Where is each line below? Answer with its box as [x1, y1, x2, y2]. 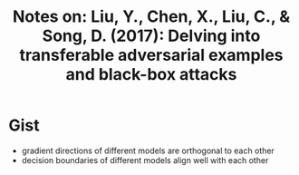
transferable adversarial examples [19, 45, 284, 65]
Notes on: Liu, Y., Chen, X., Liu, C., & [12, 6, 291, 27]
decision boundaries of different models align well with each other [21, 154, 269, 165]
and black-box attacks [65, 64, 237, 85]
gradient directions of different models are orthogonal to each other [21, 145, 275, 156]
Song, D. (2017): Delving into [42, 25, 261, 46]
